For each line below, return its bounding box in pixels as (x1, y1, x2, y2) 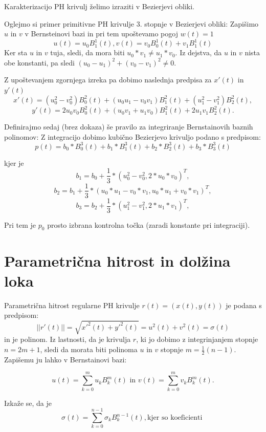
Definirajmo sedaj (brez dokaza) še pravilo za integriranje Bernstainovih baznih (4, 121, 253, 132)
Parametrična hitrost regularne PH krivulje (4, 299, 140, 310)
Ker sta (4, 47, 28, 58)
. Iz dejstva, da (175, 47, 222, 58)
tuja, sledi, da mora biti (50, 47, 125, 58)
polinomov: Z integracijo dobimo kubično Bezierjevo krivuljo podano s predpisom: (4, 131, 261, 142)
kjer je (4, 157, 24, 168)
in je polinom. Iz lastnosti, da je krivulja (4, 334, 131, 344)
